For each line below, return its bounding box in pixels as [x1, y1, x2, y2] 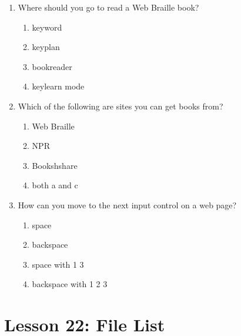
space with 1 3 [32, 258, 84, 270]
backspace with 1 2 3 [32, 278, 108, 290]
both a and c [32, 179, 78, 191]
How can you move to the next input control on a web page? [18, 198, 237, 211]
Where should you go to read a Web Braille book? [18, 1, 199, 13]
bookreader [32, 60, 72, 72]
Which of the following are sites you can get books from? [18, 99, 223, 112]
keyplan [32, 41, 60, 53]
